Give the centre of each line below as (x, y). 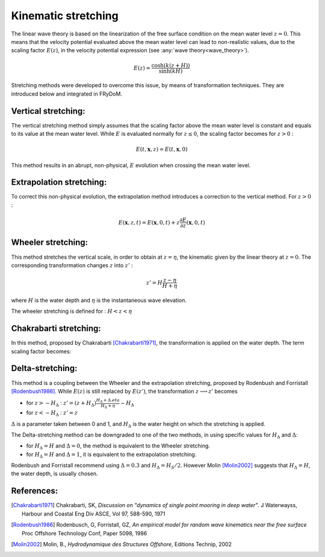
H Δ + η (108, 406)
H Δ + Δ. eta (108, 401)
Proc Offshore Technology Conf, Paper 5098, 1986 (85, 533)
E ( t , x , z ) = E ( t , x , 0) (162, 149)
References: (35, 491)
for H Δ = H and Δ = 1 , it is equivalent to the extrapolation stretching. (111, 455)
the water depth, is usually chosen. (54, 474)
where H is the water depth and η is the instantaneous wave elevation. (99, 300)
